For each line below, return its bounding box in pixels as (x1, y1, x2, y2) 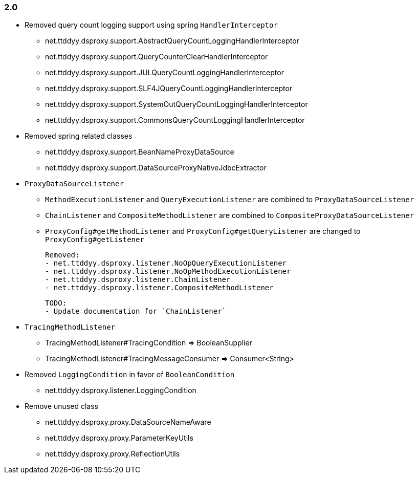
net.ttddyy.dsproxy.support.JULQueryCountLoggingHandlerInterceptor (45, 68, 284, 77)
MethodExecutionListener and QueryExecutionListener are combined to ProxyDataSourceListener (45, 195, 414, 204)
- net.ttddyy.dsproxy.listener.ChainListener (45, 275, 231, 284)
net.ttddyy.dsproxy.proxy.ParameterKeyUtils (45, 433, 193, 443)
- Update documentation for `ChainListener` (45, 307, 227, 316)
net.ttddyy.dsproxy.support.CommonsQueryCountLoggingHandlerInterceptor (45, 116, 305, 125)
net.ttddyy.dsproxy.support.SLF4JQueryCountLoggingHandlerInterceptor (45, 84, 293, 93)
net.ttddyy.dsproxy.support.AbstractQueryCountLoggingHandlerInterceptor (45, 36, 299, 46)
